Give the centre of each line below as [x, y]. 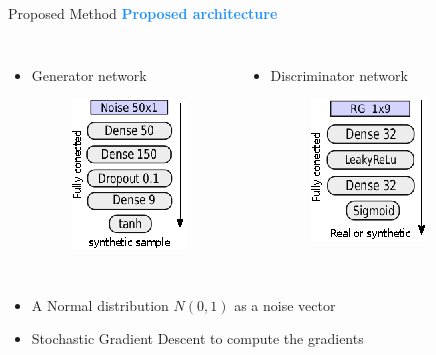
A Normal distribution [100, 304]
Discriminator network [339, 74]
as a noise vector [285, 304]
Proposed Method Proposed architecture [143, 13]
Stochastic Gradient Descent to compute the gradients [197, 338]
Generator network [89, 74]
